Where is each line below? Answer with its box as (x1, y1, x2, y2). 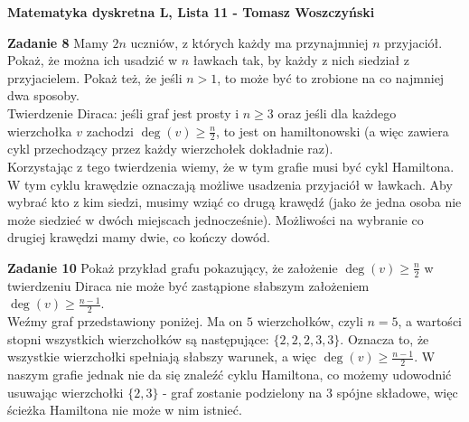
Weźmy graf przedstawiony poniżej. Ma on (7, 312, 243, 331)
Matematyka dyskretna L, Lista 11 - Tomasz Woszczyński (7, 3, 375, 21)
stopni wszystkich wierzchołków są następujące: (7, 329, 269, 348)
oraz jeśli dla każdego (277, 103, 397, 122)
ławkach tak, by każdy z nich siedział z (192, 51, 410, 70)
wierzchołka (7, 121, 72, 140)
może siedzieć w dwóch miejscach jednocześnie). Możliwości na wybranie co (7, 210, 424, 229)
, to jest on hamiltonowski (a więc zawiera (216, 121, 449, 140)
